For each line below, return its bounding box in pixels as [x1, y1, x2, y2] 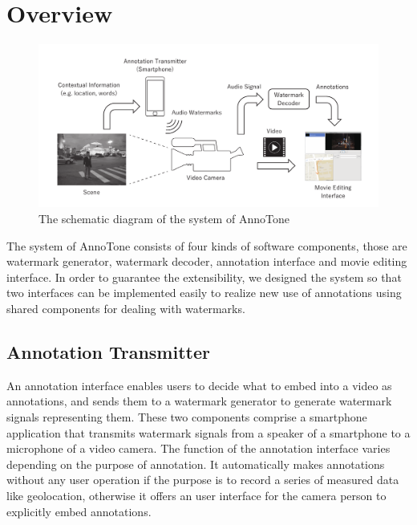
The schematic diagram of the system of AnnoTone [38, 210, 289, 227]
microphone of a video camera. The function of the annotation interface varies [6, 440, 391, 457]
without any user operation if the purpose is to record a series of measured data [6, 471, 399, 488]
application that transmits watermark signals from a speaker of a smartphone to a [6, 424, 411, 441]
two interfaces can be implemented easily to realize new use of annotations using [6, 284, 402, 301]
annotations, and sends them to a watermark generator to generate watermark [6, 393, 392, 409]
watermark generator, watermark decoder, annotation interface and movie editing [6, 253, 407, 270]
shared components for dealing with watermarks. [6, 299, 245, 316]
